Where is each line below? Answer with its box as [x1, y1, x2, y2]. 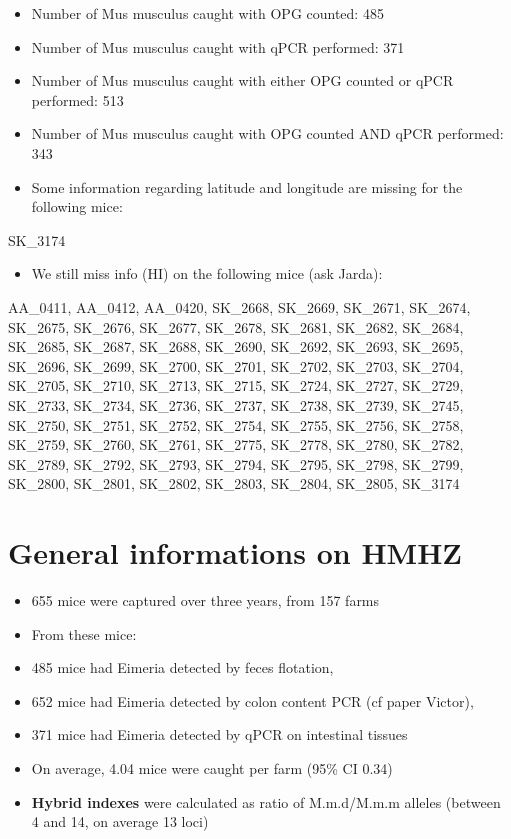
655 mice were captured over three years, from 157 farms [31, 590, 380, 610]
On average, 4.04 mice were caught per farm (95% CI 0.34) [31, 757, 393, 778]
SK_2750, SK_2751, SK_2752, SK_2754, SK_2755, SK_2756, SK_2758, [8, 414, 464, 435]
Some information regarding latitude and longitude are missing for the [31, 176, 463, 197]
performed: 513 [31, 89, 124, 110]
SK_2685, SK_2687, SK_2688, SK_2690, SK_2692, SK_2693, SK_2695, [8, 336, 464, 357]
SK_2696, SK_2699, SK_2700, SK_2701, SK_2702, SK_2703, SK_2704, [8, 355, 464, 376]
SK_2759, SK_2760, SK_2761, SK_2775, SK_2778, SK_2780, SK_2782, [8, 434, 464, 455]
